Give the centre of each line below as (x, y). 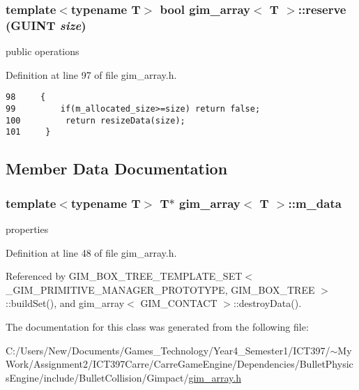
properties (27, 228)
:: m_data (315, 203)
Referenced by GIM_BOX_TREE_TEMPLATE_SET (124, 276)
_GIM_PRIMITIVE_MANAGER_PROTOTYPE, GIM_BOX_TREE (160, 289)
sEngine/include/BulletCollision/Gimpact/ (97, 377)
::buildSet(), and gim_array (65, 303)
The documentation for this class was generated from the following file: (157, 326)
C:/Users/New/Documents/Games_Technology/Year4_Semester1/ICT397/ (168, 350)
